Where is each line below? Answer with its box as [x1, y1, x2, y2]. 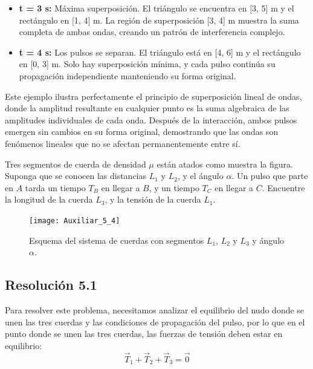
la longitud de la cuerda [5, 193, 93, 206]
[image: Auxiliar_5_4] [29, 216, 120, 225]
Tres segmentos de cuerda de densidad [5, 157, 146, 170]
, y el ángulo [177, 169, 224, 182]
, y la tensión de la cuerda [105, 193, 201, 206]
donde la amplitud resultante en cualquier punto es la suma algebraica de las [5, 102, 289, 114]
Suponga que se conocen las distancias [5, 169, 147, 182]
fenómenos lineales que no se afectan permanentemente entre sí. [5, 137, 240, 149]
